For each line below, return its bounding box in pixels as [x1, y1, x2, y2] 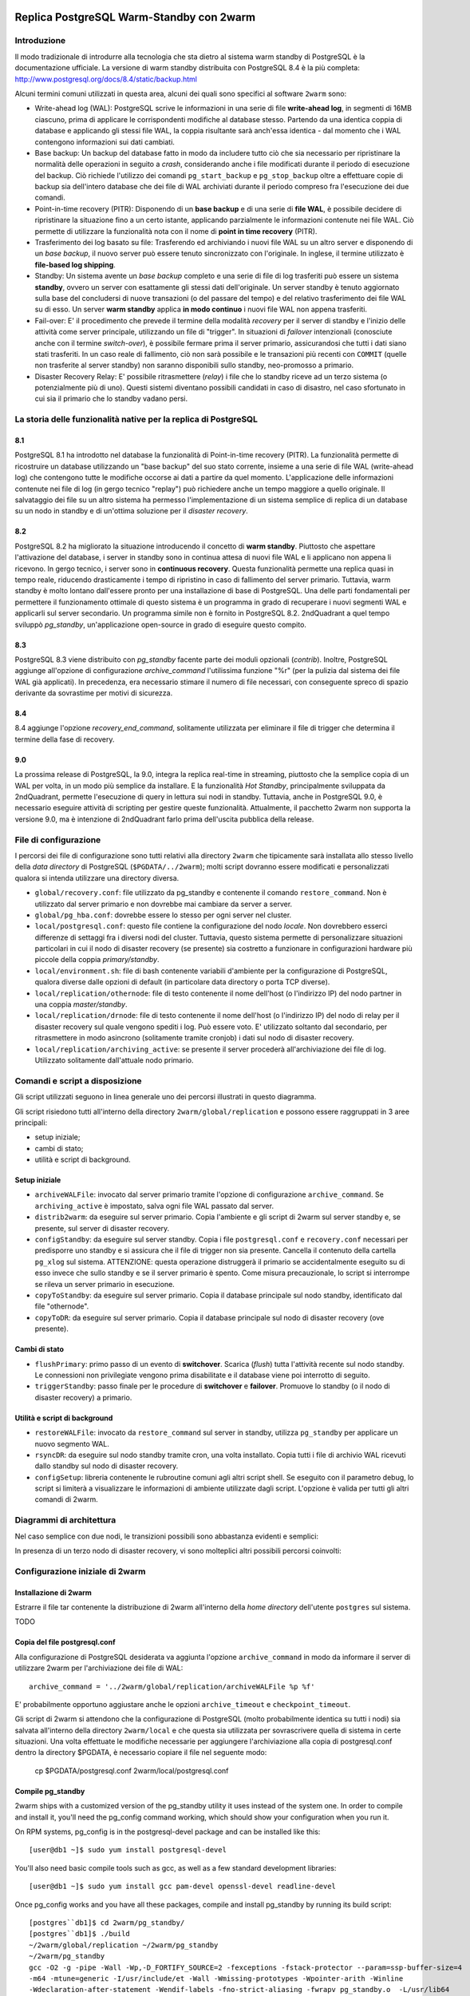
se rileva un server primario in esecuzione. [34, 1279, 175, 1289]
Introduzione [14, 35, 66, 46]
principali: [14, 1118, 48, 1127]
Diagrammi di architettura [14, 1515, 117, 1526]
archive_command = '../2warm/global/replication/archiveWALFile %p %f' [29, 1681, 315, 1691]
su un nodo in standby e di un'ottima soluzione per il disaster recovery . [14, 506, 249, 516]
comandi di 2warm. [34, 1495, 99, 1504]
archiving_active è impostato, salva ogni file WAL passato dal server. [34, 1201, 274, 1210]
